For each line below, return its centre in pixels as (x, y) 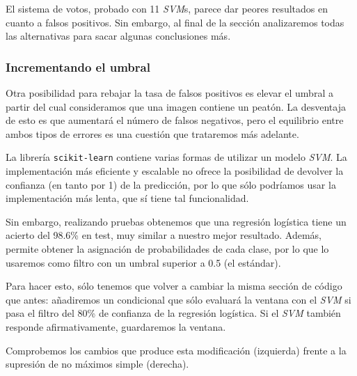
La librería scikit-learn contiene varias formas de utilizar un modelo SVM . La (176, 157)
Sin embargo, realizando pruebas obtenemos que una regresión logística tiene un (176, 221)
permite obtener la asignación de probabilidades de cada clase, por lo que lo (167, 249)
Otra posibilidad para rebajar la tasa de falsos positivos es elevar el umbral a (169, 93)
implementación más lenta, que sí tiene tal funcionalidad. (127, 198)
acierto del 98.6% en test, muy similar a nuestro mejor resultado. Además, (164, 235)
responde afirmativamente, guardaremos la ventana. (116, 326)
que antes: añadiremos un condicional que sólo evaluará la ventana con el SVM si (178, 299)
